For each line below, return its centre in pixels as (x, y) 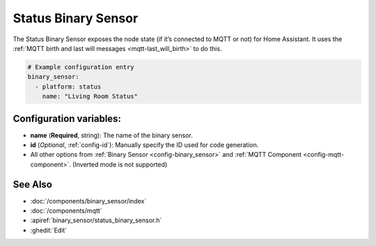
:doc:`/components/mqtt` (66, 211)
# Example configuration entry (81, 67)
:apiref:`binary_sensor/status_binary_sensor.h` (96, 220)
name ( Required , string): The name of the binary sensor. (111, 135)
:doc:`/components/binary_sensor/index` (88, 201)
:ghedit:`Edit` (49, 230)
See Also (32, 184)
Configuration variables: (67, 118)
